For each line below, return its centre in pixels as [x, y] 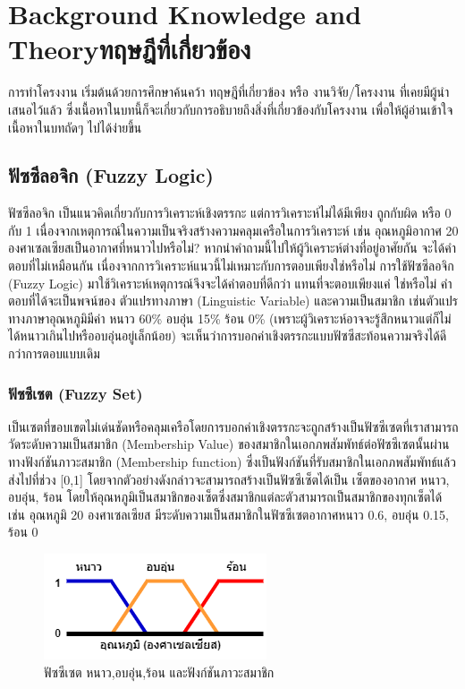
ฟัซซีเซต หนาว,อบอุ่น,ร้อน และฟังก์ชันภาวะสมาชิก [159, 672]
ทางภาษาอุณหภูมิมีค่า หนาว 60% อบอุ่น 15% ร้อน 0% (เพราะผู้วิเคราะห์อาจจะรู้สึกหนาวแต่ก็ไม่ [230, 318]
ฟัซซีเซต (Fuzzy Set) [76, 393]
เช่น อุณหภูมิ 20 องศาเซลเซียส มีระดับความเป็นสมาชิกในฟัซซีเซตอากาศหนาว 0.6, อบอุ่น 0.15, [228, 514]
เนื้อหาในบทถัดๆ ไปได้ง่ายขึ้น [75, 127]
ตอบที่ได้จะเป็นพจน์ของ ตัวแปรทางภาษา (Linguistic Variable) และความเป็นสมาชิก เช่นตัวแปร [233, 301]
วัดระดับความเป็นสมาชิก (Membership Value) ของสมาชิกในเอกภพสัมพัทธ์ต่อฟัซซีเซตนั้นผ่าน [229, 444]
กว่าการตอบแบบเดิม [54, 353]
